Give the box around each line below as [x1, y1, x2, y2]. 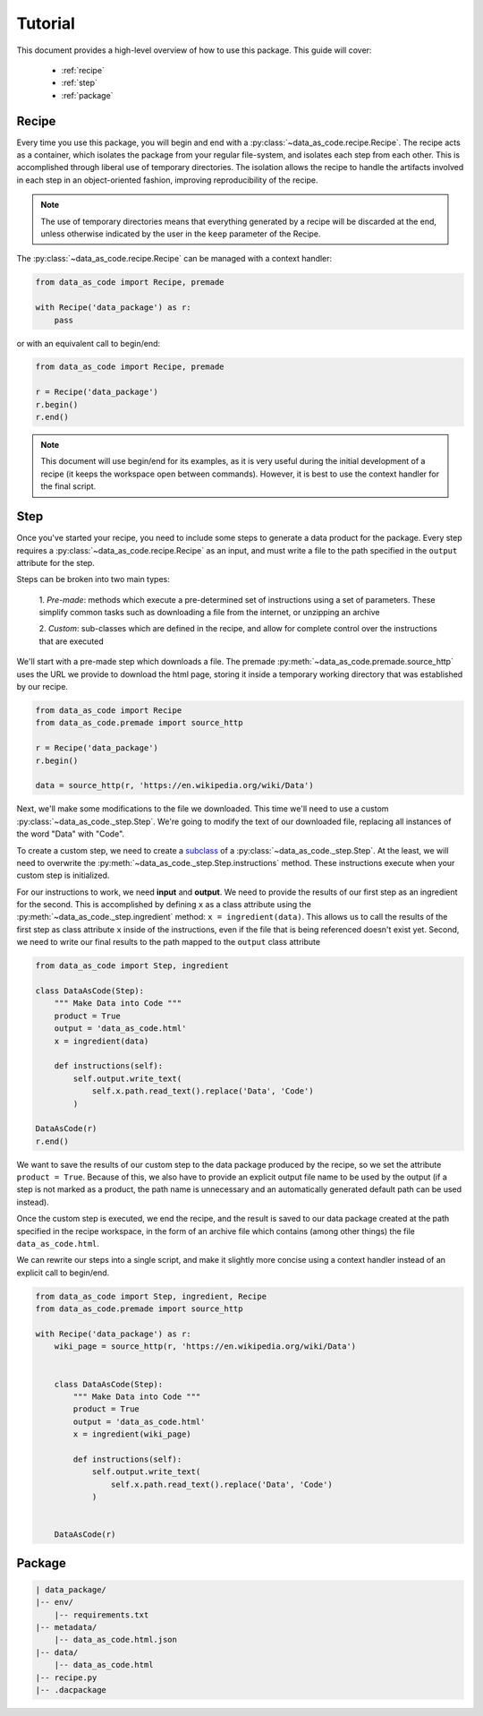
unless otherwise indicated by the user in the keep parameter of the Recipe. [40, 228, 321, 239]
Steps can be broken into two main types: [16, 574, 170, 585]
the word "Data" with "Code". [16, 828, 125, 839]
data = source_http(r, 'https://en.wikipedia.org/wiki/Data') [35, 780, 314, 791]
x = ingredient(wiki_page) [72, 1429, 191, 1439]
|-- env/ [35, 1597, 74, 1608]
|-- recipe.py [35, 1672, 97, 1683]
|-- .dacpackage [35, 1685, 107, 1695]
